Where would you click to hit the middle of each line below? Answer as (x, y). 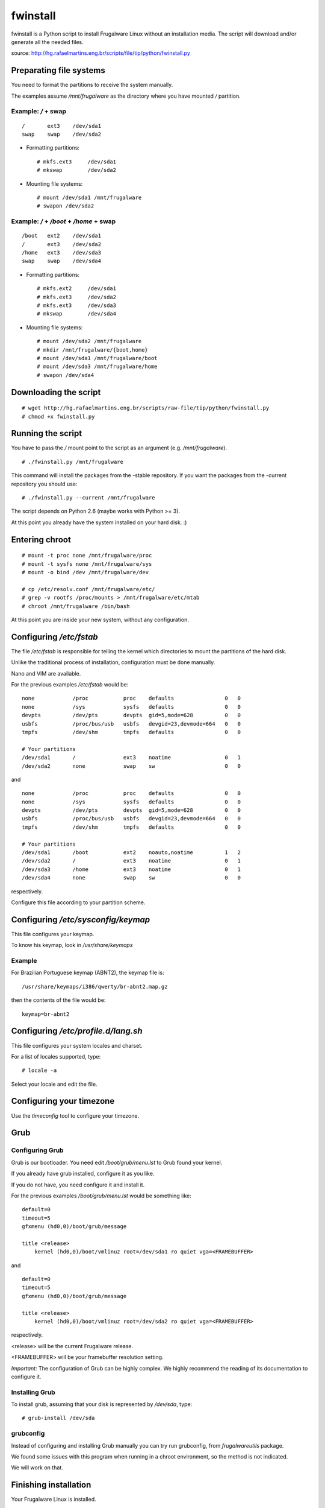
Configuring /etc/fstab (55, 637)
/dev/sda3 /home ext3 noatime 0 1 (131, 869)
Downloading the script (56, 392)
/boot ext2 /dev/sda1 (62, 236)
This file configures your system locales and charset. (77, 1045)
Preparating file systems (58, 70)
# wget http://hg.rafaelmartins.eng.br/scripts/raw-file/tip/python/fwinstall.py (146, 408)
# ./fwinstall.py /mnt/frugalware (73, 462)
